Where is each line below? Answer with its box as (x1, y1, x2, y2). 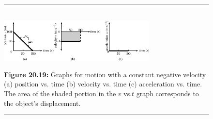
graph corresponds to (136, 88, 199, 98)
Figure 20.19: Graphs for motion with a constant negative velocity (4, 69, 206, 79)
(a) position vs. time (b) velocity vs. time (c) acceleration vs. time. (4, 79, 202, 89)
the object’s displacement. (4, 98, 81, 108)
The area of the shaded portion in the (4, 88, 116, 98)
